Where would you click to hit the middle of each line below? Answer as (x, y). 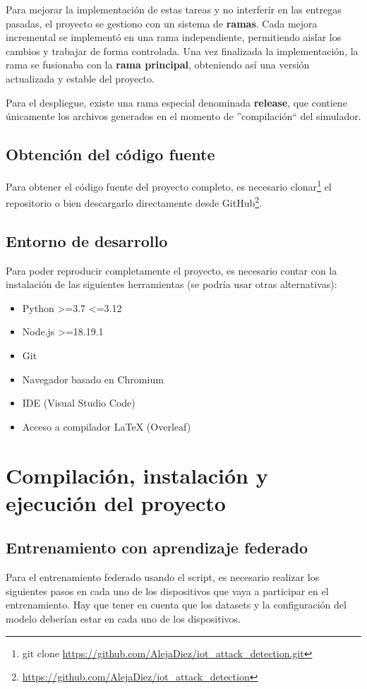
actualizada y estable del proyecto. (80, 78)
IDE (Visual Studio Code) (79, 403)
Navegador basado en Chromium (93, 379)
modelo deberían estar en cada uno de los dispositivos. (123, 618)
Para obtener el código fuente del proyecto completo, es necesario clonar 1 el (169, 185)
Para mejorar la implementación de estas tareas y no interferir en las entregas (174, 9)
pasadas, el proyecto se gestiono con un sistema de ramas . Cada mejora (162, 23)
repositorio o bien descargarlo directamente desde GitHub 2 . (134, 202)
